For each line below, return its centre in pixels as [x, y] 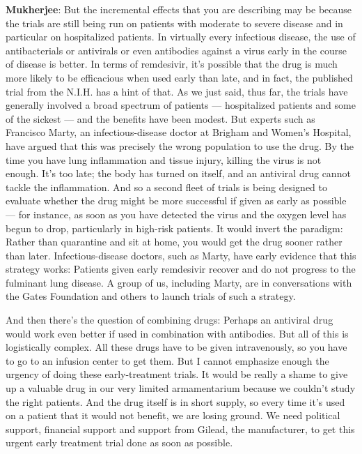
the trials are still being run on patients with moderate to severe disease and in [174, 23]
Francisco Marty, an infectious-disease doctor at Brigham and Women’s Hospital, [179, 132]
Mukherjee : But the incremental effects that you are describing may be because [179, 9]
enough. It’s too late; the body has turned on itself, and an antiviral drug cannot [178, 173]
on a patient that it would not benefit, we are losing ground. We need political [173, 415]
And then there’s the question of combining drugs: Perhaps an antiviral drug [170, 320]
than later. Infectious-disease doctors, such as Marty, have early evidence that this [181, 255]
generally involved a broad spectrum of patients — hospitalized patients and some [181, 105]
